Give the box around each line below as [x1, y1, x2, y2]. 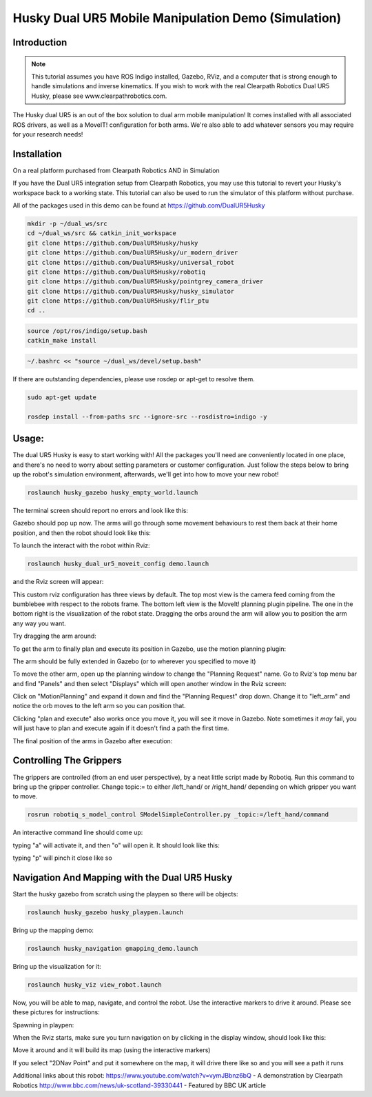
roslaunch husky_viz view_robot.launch [27, 980, 162, 989]
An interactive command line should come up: [12, 828, 143, 837]
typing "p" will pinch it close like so [12, 854, 113, 862]
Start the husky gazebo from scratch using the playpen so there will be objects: [12, 889, 238, 898]
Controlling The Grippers [12, 755, 122, 767]
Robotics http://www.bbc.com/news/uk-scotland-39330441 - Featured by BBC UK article [12, 1081, 267, 1089]
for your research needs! [12, 130, 83, 138]
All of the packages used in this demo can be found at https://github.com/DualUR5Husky [12, 201, 265, 210]
